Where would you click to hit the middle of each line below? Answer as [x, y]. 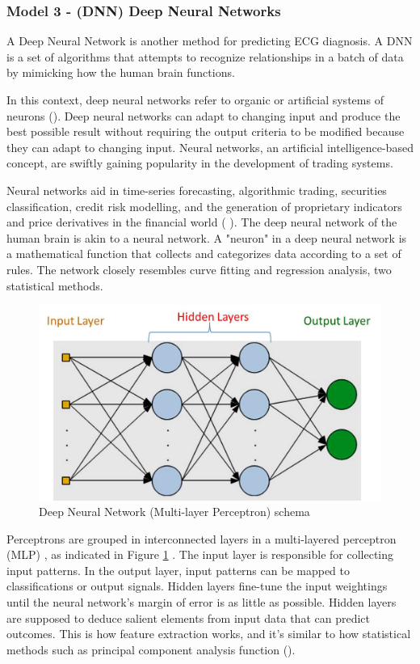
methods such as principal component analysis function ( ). [151, 649]
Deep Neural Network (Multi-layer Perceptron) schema [174, 512]
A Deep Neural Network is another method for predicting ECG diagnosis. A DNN [210, 41]
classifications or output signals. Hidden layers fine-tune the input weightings [197, 586]
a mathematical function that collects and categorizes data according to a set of [204, 254]
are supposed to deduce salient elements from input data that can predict [188, 617]
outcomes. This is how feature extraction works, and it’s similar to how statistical [209, 634]
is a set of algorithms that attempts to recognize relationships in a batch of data [205, 56]
